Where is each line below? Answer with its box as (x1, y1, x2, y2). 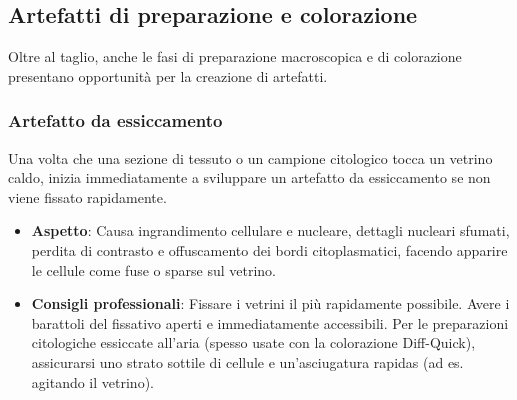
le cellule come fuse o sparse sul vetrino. (31, 259, 276, 280)
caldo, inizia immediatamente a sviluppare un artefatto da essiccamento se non (8, 167, 491, 188)
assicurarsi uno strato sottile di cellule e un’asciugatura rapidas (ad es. (31, 351, 464, 372)
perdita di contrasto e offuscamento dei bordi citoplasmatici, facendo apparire (31, 239, 508, 260)
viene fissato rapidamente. (8, 186, 167, 207)
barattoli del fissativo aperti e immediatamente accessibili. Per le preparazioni (31, 312, 509, 333)
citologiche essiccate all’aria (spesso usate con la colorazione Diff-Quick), (31, 332, 476, 353)
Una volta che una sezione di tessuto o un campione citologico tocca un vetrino (8, 147, 493, 168)
